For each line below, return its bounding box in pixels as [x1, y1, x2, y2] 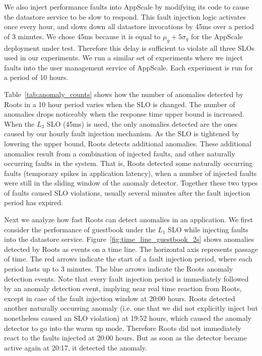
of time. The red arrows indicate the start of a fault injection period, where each [4, 253, 252, 264]
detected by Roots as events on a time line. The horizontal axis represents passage [4, 243, 258, 254]
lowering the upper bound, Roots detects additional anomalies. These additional [4, 138, 252, 148]
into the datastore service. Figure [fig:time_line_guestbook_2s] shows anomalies [4, 234, 254, 244]
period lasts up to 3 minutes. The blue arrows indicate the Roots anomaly [4, 263, 233, 274]
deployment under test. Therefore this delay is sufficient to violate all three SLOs [4, 42, 254, 53]
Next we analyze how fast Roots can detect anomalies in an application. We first [4, 214, 253, 225]
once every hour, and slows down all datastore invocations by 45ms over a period [4, 21, 254, 32]
